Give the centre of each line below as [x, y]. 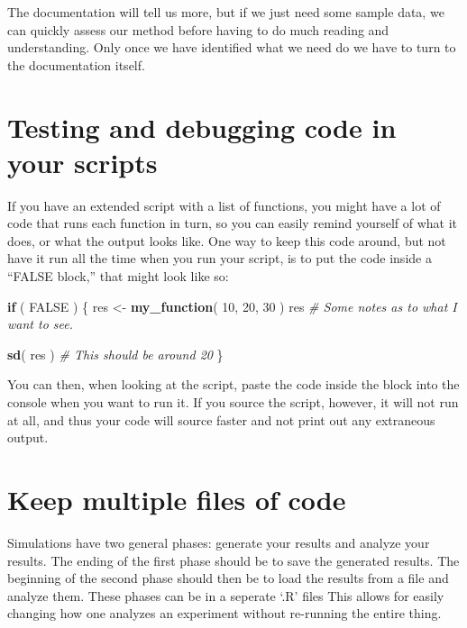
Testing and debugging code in [202, 127]
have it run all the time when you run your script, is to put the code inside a [220, 258]
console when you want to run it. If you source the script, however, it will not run [233, 402]
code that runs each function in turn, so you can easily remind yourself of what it [233, 223]
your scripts [82, 162]
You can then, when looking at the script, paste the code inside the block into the [233, 384]
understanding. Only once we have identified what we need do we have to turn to [232, 47]
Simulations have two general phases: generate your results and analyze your [219, 542]
